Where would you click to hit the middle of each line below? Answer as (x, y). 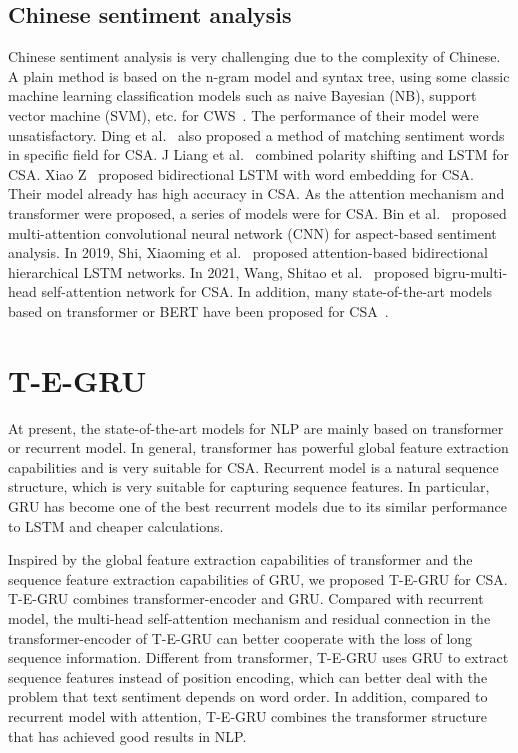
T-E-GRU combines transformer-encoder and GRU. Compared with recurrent (246, 598)
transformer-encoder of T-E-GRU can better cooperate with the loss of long (240, 637)
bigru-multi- (470, 271)
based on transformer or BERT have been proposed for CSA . (198, 310)
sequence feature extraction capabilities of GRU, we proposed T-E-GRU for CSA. (258, 578)
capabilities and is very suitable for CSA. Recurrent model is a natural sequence (253, 466)
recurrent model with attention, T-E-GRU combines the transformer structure (247, 715)
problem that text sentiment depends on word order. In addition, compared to (248, 696)
